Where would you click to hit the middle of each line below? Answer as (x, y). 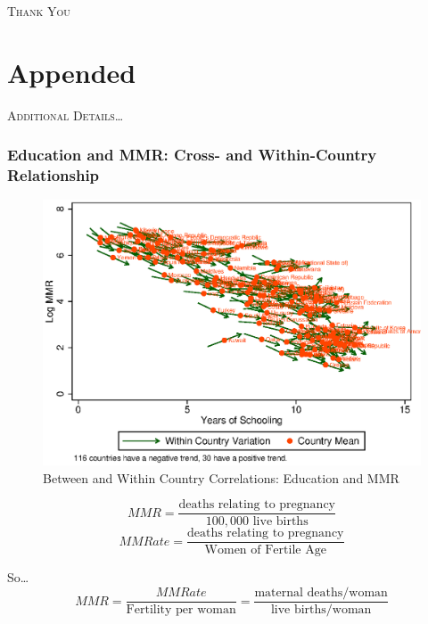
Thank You (39, 11)
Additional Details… (66, 115)
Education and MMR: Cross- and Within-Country (192, 155)
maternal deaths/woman (321, 593)
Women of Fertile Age (265, 550)
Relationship (53, 175)
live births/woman (321, 610)
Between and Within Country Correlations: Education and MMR (221, 477)
